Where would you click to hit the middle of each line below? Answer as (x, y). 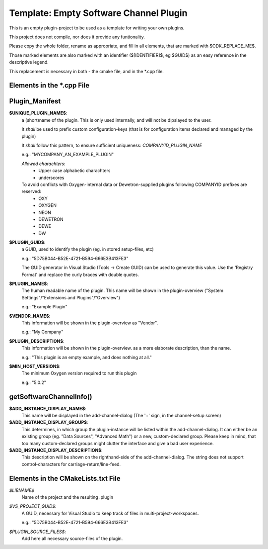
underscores (51, 178)
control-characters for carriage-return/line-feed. (71, 464)
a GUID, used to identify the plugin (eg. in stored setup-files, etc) (88, 249)
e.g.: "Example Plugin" (44, 307)
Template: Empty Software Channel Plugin (98, 13)
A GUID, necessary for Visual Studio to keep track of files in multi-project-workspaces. (110, 513)
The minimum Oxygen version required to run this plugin (79, 373)
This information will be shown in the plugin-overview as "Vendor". (90, 323)
